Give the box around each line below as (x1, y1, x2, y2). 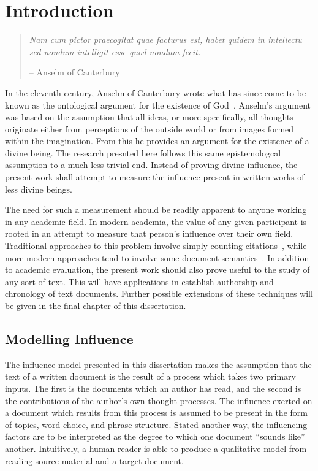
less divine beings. (5, 182, 72, 195)
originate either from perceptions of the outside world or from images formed (5, 122, 294, 135)
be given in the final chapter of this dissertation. (5, 299, 186, 312)
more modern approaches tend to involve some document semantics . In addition (5, 251, 309, 264)
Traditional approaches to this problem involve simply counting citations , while (5, 239, 307, 252)
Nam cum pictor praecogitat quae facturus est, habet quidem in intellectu (29, 33, 302, 46)
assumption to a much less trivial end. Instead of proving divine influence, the (5, 158, 298, 171)
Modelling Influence (5, 329, 134, 348)
